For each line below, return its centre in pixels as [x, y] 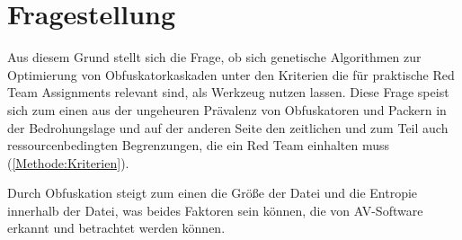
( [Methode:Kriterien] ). [68, 162]
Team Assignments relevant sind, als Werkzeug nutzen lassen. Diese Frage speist [228, 92]
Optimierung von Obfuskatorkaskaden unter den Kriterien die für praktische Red [231, 74]
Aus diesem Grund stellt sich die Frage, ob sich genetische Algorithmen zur [214, 57]
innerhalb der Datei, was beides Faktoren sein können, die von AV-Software [215, 210]
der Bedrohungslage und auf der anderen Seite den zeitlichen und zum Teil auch [228, 127]
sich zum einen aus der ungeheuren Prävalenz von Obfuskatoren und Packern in [227, 109]
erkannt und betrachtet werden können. [116, 228]
